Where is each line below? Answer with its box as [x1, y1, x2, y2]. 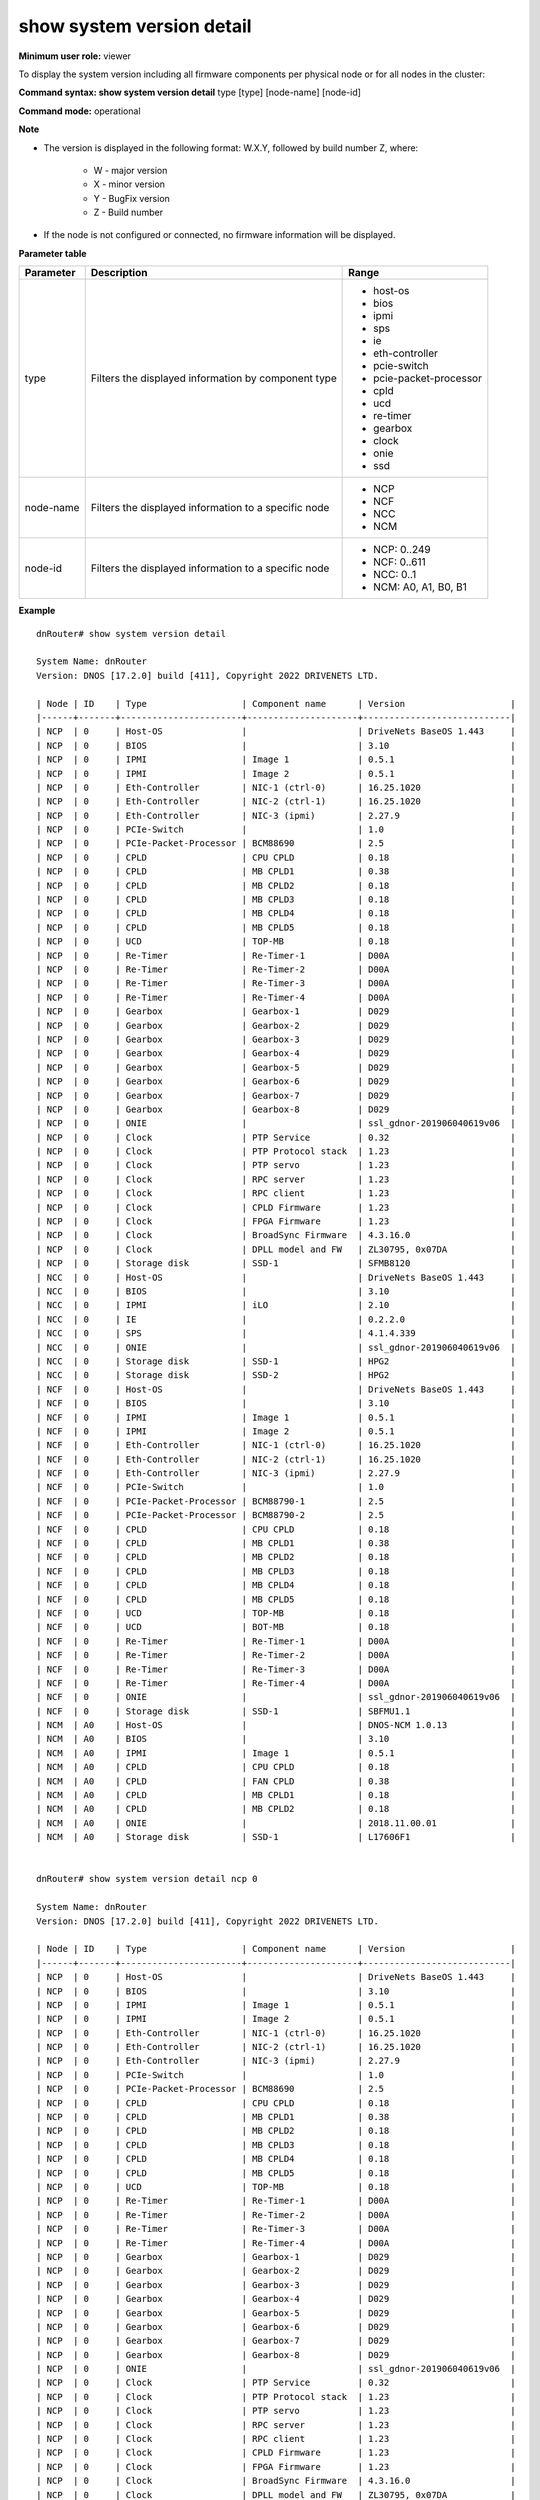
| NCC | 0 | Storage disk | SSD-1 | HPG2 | [36, 1355, 517, 1367]
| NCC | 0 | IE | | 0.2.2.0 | [36, 1313, 517, 1325]
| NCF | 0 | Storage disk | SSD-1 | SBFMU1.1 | [36, 1705, 517, 1717]
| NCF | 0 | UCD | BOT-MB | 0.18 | [36, 1621, 517, 1633]
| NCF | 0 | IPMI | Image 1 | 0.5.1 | [36, 1411, 517, 1423]
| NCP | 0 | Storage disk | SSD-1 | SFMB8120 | [36, 1258, 517, 1269]
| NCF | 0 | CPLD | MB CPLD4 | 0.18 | [36, 1580, 517, 1591]
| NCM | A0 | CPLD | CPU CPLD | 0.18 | [36, 1761, 517, 1773]
